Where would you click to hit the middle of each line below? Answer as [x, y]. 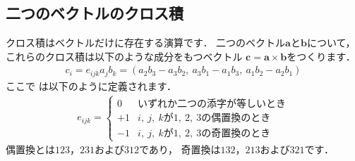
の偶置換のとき [236, 118]
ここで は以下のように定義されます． [91, 85]
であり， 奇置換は [180, 149]
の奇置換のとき [236, 133]
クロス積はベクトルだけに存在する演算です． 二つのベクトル [146, 43]
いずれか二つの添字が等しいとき [212, 104]
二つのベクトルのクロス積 [95, 13]
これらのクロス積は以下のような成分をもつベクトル [124, 56]
